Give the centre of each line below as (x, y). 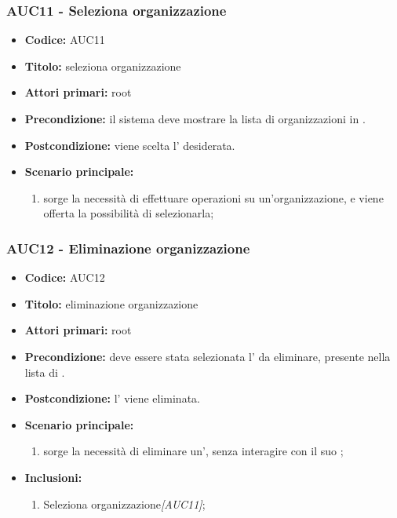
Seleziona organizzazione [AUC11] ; (124, 503)
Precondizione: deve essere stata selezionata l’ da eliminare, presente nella (208, 356)
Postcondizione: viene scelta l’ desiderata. (130, 145)
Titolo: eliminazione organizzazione (111, 303)
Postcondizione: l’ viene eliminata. (112, 398)
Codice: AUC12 (65, 277)
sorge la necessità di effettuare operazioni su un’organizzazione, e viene (213, 197)
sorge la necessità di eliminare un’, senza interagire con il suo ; (193, 451)
